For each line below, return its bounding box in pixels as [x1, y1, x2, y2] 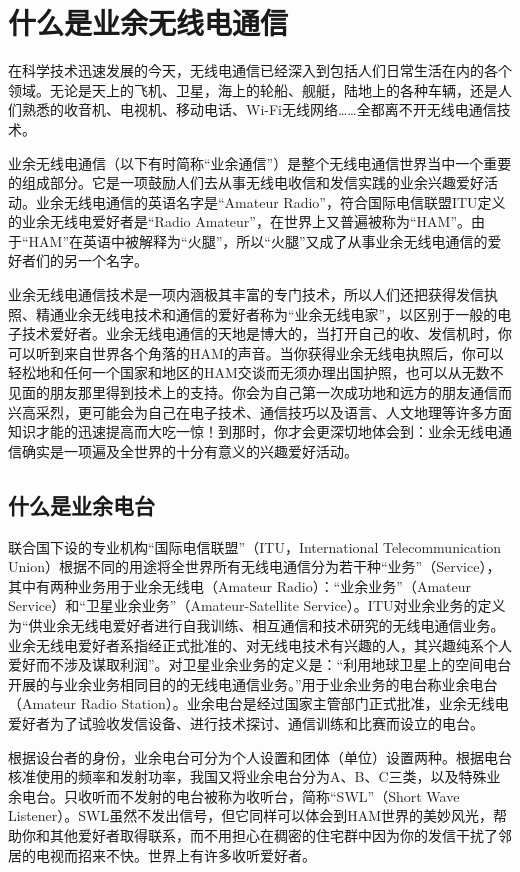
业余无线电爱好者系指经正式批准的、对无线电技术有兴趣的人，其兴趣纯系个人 [8, 634, 512, 655]
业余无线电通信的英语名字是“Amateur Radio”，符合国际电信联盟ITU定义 [35, 191, 506, 212]
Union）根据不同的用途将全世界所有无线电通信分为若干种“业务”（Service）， [8, 556, 501, 577]
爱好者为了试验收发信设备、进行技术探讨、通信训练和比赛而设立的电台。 [8, 712, 484, 733]
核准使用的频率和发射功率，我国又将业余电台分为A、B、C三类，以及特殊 [8, 766, 487, 787]
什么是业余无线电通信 [8, 2, 289, 43]
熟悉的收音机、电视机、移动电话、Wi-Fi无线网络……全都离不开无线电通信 [21, 99, 497, 120]
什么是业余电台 [8, 489, 155, 520]
